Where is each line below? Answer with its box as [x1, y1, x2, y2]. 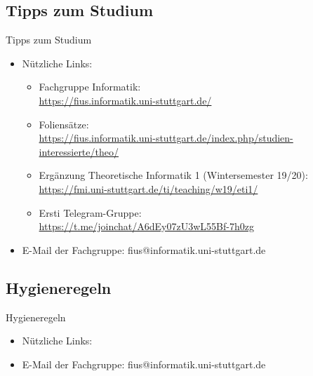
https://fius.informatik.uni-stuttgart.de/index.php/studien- [39, 130, 293, 145]
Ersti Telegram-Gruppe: [39, 205, 142, 220]
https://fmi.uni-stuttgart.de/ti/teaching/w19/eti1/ [39, 181, 258, 196]
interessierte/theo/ [39, 144, 119, 159]
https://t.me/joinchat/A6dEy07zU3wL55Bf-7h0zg [39, 219, 254, 234]
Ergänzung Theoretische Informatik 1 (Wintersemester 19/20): [39, 168, 308, 182]
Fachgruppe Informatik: [39, 79, 141, 94]
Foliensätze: [39, 116, 89, 131]
